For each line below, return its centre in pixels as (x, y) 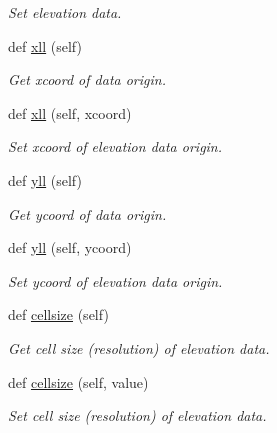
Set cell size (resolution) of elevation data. (137, 415)
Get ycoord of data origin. (87, 213)
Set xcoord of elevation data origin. (115, 146)
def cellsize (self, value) (78, 381)
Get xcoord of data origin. (87, 79)
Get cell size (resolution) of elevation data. (139, 347)
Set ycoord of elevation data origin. (115, 280)
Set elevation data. (65, 12)
